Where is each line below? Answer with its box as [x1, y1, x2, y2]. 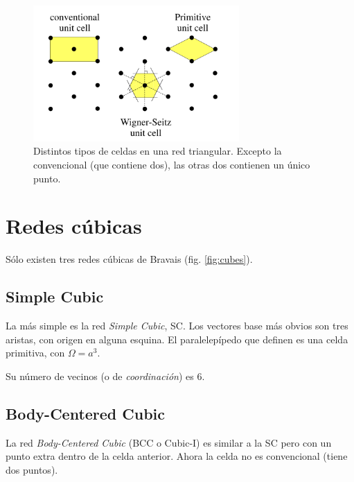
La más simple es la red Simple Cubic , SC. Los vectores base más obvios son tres [6, 318, 348, 333]
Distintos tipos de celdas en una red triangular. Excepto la [33, 144, 282, 158]
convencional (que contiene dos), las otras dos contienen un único [33, 157, 310, 172]
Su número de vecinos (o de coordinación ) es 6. [6, 368, 205, 383]
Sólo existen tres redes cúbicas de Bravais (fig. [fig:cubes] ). [6, 252, 253, 266]
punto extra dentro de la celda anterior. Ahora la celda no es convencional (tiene [6, 449, 348, 463]
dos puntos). [6, 462, 58, 476]
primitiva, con [6, 345, 65, 360]
